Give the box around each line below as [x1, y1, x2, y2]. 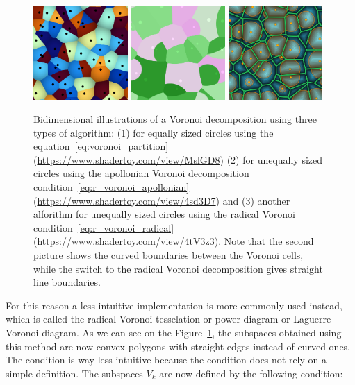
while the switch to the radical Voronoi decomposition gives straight [33, 261, 323, 275]
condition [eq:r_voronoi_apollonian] [33, 180, 190, 194]
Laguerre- [293, 311, 334, 326]
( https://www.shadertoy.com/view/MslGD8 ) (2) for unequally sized [33, 152, 323, 166]
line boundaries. [33, 275, 101, 289]
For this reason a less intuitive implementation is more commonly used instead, [6, 298, 342, 312]
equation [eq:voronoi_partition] [33, 139, 169, 153]
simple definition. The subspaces [6, 366, 143, 380]
